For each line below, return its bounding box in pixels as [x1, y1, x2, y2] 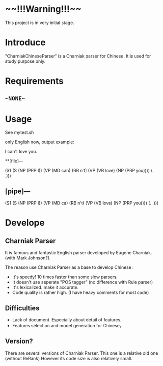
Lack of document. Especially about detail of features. [12, 317, 122, 323]
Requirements [5, 76, 64, 87]
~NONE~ [5, 95, 26, 102]
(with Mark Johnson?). [5, 255, 51, 261]
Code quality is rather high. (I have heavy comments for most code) [12, 289, 149, 295]
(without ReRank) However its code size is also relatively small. [5, 355, 133, 361]
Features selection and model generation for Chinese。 [12, 323, 124, 329]
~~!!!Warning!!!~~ [5, 3, 82, 15]
